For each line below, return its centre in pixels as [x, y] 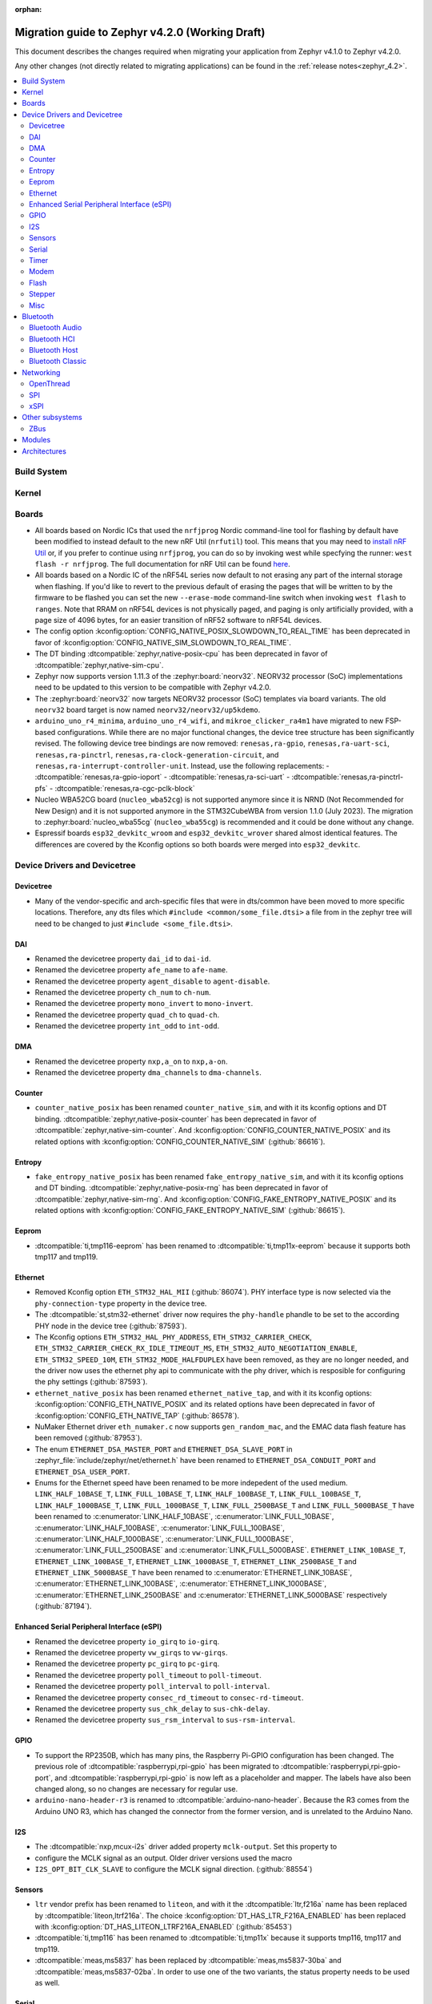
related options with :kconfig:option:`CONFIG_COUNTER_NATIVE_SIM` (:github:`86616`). [180, 1141]
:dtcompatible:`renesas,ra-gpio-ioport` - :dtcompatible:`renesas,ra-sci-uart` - [162, 777]
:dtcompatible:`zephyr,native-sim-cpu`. [99, 665]
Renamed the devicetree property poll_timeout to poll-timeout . [148, 1675]
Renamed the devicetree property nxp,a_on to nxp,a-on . [131, 1061]
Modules [36, 440]
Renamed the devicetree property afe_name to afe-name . [131, 970]
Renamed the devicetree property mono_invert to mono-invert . [144, 1004]
